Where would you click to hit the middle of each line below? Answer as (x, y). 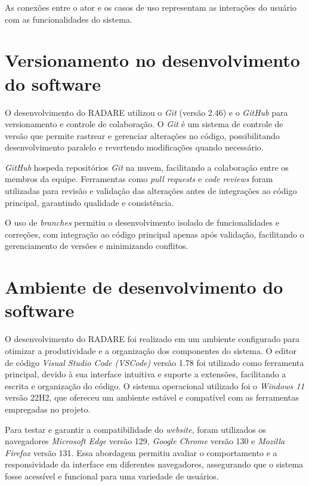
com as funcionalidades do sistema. (69, 19)
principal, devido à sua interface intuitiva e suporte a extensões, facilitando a (146, 374)
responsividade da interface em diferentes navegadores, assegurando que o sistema (154, 464)
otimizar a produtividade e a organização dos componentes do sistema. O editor (151, 350)
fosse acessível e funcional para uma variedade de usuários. (112, 476)
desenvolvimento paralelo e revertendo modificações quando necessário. (134, 147)
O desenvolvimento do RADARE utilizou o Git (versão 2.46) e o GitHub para (146, 112)
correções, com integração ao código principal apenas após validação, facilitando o (154, 234)
